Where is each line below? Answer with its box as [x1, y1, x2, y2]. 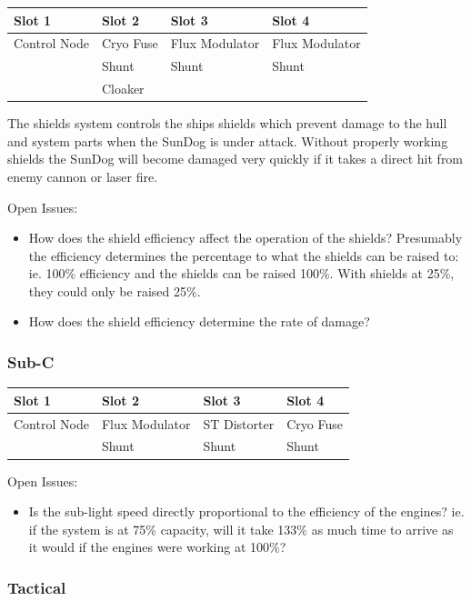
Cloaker [101, 79, 145, 98]
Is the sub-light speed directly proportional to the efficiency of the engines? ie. [28, 502, 465, 521]
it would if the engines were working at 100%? [28, 537, 286, 556]
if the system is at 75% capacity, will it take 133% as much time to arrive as [28, 519, 454, 538]
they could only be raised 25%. [28, 281, 201, 300]
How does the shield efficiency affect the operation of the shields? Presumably [28, 228, 463, 247]
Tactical [7, 576, 66, 598]
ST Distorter [203, 414, 275, 433]
